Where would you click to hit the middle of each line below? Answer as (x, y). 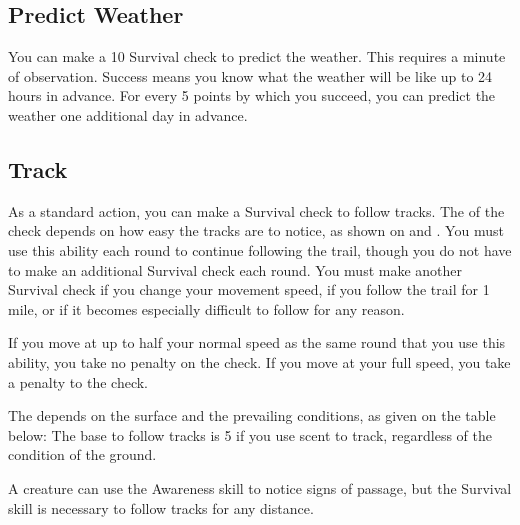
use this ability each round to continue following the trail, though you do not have (260, 249)
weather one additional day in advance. (128, 114)
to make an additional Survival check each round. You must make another (235, 269)
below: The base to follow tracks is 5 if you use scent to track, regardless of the (250, 434)
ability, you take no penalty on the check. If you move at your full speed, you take (259, 361)
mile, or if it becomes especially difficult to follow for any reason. (206, 308)
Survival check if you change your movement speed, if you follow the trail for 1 (249, 289)
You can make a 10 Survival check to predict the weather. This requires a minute (257, 56)
